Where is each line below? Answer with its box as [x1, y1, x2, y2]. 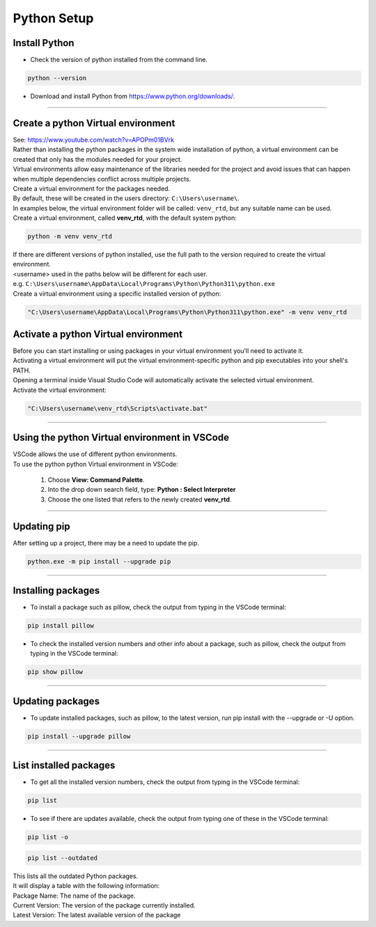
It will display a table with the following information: [13, 882, 160, 890]
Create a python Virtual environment [13, 117, 175, 129]
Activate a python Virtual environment [13, 328, 183, 340]
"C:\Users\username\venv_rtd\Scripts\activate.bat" [27, 405, 208, 412]
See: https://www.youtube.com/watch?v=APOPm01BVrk [13, 135, 174, 144]
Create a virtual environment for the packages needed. [13, 184, 171, 193]
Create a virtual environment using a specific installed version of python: [13, 289, 221, 298]
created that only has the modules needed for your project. [13, 155, 182, 163]
